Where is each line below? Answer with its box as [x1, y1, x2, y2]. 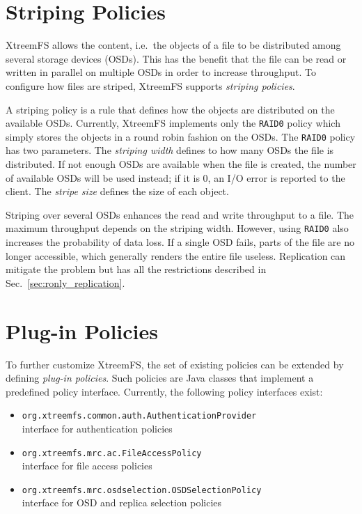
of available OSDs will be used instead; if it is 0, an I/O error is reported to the [6, 170, 345, 185]
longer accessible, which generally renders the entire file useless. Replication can [6, 248, 346, 263]
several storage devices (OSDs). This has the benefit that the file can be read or [6, 51, 347, 65]
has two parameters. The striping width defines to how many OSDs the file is [6, 143, 334, 157]
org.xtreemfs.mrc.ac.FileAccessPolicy [22, 448, 202, 458]
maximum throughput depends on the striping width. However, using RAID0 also [6, 221, 349, 235]
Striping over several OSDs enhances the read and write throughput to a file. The [6, 207, 354, 221]
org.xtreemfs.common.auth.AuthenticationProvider [22, 411, 257, 421]
